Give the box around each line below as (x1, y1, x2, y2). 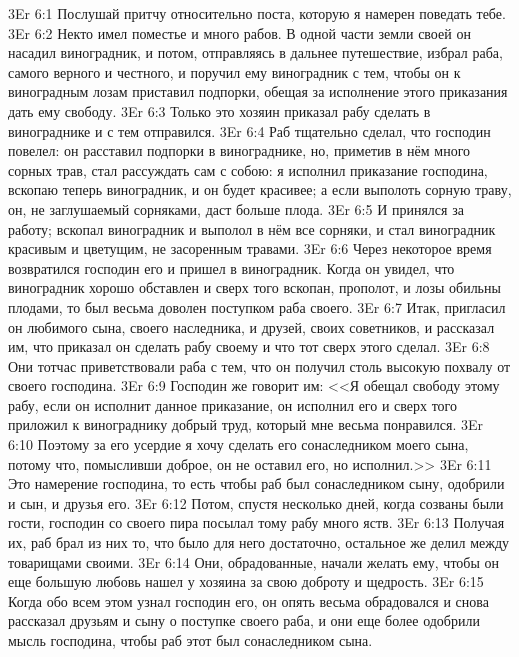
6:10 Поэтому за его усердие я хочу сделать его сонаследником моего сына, (8, 434, 469, 455)
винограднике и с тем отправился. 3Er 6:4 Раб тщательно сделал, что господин (8, 120, 491, 141)
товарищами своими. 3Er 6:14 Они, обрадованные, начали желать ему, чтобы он (8, 551, 499, 572)
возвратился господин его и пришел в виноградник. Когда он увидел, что (8, 257, 455, 278)
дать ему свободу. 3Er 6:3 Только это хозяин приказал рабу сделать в (8, 100, 431, 121)
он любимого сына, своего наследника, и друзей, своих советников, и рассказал (8, 316, 495, 337)
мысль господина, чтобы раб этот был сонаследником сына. (8, 630, 373, 650)
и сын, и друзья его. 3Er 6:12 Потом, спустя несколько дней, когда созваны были (8, 492, 504, 513)
